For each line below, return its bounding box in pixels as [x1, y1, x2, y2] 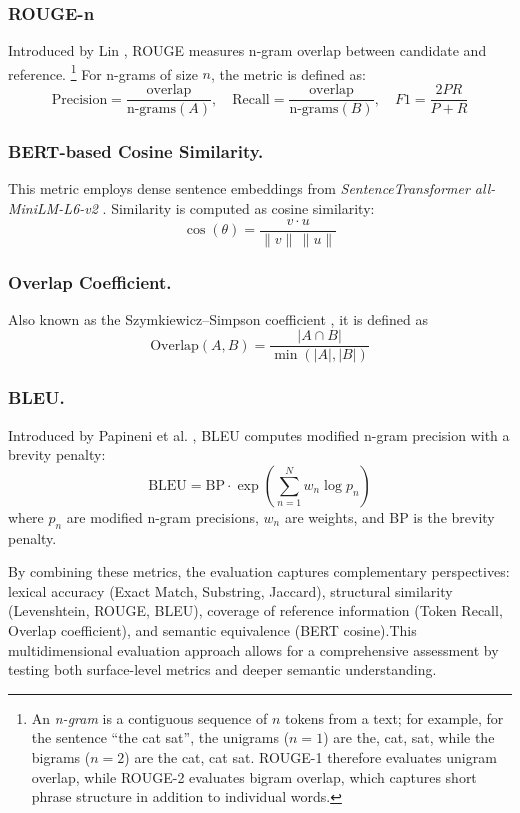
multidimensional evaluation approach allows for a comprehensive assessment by [8, 639, 499, 660]
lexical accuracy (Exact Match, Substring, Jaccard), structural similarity [8, 580, 453, 601]
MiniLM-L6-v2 [8, 197, 98, 218]
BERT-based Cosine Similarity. [8, 139, 264, 164]
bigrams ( [31, 747, 91, 768]
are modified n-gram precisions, [66, 506, 259, 527]
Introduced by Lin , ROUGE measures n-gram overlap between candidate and [8, 40, 487, 61]
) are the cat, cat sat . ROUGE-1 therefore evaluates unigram [124, 747, 497, 768]
